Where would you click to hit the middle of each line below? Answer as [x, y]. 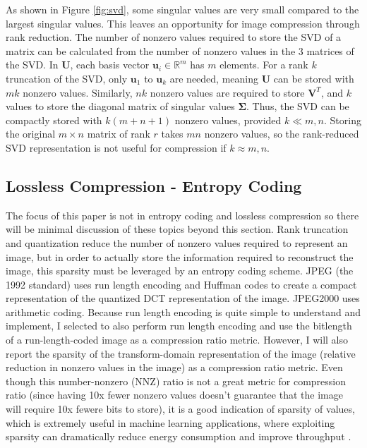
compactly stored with [54, 120]
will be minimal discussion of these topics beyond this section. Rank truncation [177, 229]
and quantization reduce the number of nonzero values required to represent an [177, 242]
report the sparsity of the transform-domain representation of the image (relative [181, 353]
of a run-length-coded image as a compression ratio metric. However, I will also [177, 340]
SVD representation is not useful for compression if [116, 147]
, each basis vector [110, 65]
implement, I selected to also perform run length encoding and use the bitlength [179, 326]
